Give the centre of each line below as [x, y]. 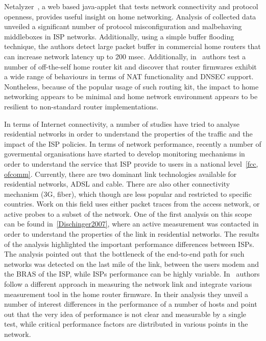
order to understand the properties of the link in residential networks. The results [132, 234]
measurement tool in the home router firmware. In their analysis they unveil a [126, 294]
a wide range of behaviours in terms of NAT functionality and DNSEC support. [129, 76]
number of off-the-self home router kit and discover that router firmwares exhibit [130, 66]
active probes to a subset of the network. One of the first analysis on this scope [128, 213]
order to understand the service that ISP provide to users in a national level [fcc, [131, 163]
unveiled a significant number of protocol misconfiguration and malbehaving [123, 26]
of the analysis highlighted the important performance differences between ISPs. [129, 244]
